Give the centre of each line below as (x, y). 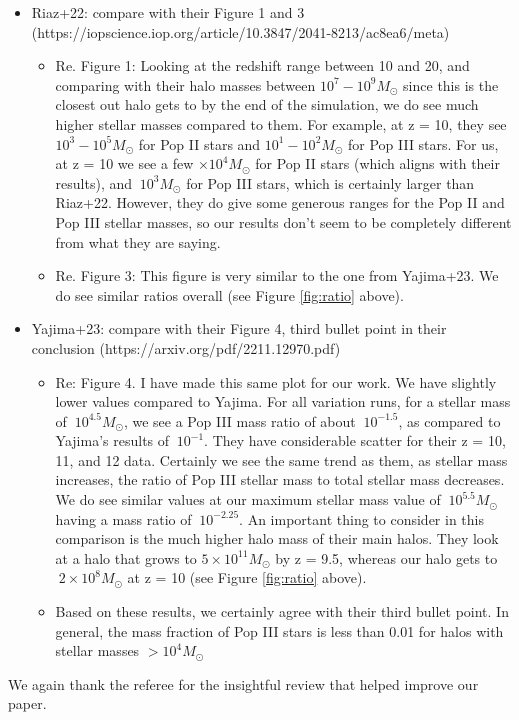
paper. (27, 703)
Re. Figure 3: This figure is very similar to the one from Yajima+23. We (277, 275)
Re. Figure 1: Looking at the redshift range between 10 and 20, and (262, 65)
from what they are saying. (138, 241)
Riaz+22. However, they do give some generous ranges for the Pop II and (280, 202)
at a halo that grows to (126, 557)
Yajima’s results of (112, 440)
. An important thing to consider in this (361, 518)
